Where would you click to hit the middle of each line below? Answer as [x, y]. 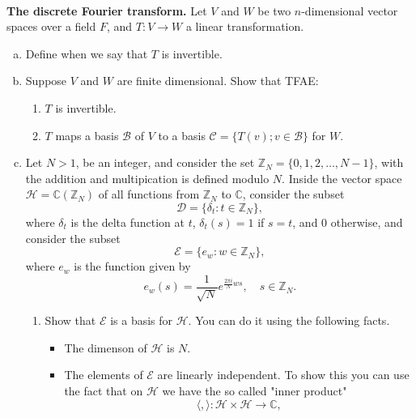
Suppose [46, 81]
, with [389, 162]
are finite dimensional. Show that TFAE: [218, 81]
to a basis [182, 135]
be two [274, 10]
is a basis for [142, 320]
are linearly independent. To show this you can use [283, 375]
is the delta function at [127, 222]
